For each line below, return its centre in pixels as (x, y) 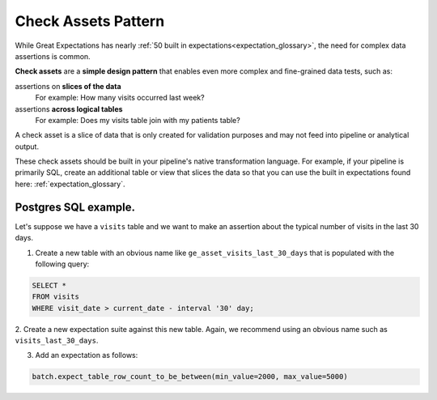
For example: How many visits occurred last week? (120, 98)
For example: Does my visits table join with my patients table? (138, 120)
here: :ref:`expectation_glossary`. (70, 184)
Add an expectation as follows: (87, 355)
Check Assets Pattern (90, 21)
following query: (62, 264)
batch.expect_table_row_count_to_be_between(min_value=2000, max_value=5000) (190, 377)
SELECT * (49, 285)
